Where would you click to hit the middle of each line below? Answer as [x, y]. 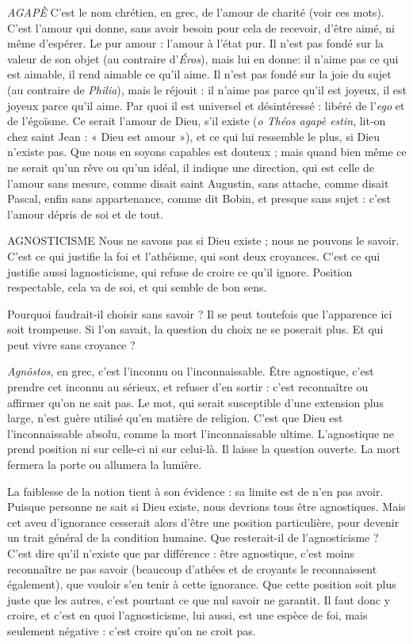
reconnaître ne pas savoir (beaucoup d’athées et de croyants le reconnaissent [192, 568]
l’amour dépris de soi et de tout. [86, 213]
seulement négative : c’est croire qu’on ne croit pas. [132, 630]
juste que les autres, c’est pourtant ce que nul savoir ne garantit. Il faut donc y [199, 599]
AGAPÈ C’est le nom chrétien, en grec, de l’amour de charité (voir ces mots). [196, 12]
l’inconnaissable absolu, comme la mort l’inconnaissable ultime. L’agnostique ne [201, 433]
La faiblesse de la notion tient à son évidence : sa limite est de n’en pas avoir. [195, 491]
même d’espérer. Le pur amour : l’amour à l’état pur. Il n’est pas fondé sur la [195, 43]
